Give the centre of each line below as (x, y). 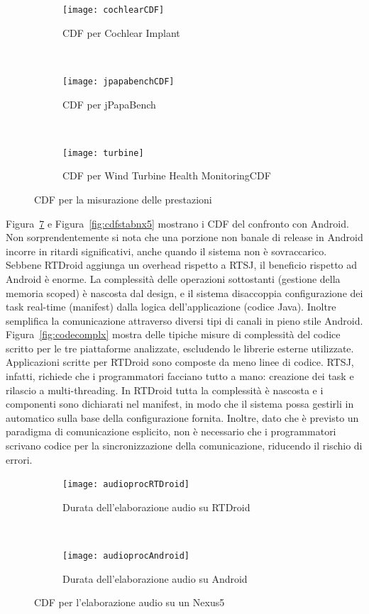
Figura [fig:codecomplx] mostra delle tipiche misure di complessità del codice (173, 334)
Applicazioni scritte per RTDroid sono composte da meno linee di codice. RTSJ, (180, 362)
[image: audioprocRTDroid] (126, 485)
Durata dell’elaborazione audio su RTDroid (156, 507)
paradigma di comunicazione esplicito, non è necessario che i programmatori (171, 431)
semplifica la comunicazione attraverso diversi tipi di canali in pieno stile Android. (184, 320)
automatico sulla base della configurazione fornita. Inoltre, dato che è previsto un (182, 417)
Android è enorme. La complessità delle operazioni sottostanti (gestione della (173, 278)
